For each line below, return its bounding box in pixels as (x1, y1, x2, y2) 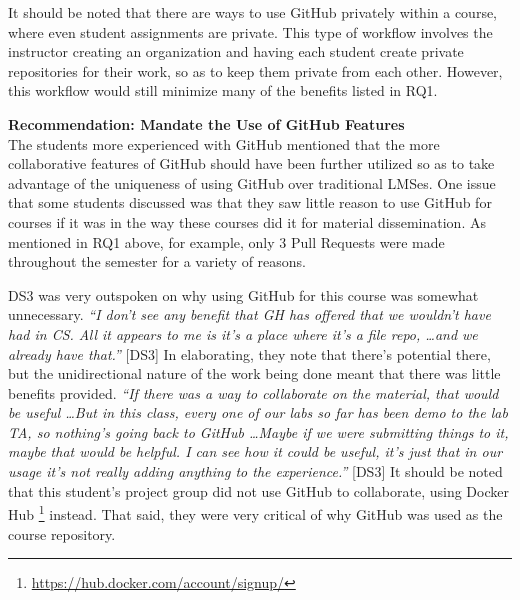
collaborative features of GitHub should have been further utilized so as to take (8, 153, 495, 174)
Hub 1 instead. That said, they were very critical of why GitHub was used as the (8, 501, 503, 524)
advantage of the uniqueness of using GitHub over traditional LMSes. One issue (8, 172, 496, 193)
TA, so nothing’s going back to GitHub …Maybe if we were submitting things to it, (8, 421, 509, 442)
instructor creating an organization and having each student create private (8, 41, 464, 62)
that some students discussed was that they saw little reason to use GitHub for (8, 192, 492, 213)
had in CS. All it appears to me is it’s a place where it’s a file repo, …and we (8, 323, 478, 344)
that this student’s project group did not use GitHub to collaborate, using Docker (8, 480, 509, 501)
